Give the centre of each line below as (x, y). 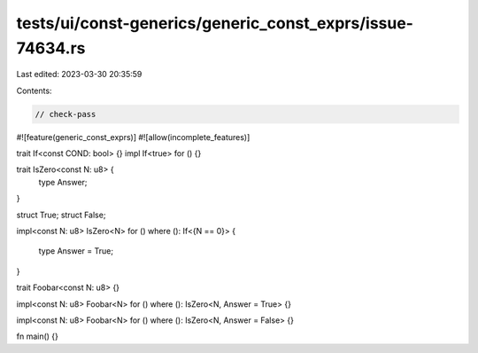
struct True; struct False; (61, 215)
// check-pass (66, 114)
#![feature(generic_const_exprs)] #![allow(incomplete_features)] (133, 137)
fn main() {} (38, 336)
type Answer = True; (76, 251)
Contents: (34, 90)
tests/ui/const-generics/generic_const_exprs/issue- (215, 23)
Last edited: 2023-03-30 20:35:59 (79, 75)
